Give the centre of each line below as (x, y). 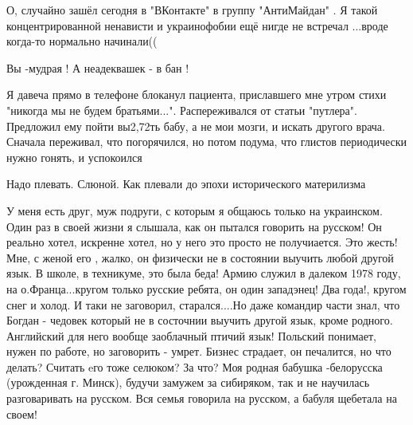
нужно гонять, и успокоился (74, 157)
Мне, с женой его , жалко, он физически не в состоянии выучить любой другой (200, 257)
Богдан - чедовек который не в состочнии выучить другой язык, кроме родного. (200, 320)
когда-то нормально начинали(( (82, 41)
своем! (22, 413)
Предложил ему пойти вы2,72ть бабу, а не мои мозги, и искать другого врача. (196, 126)
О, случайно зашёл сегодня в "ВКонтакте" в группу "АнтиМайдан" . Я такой (192, 10)
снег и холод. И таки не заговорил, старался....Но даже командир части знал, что (203, 304)
